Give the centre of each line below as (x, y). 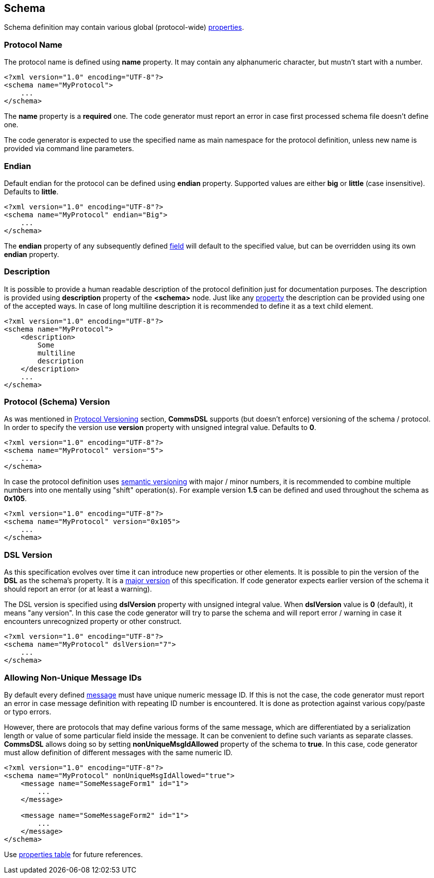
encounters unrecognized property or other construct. (93, 621)
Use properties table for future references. (74, 854)
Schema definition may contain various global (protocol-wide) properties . (124, 27)
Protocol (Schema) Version (57, 402)
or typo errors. (28, 711)
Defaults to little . (31, 191)
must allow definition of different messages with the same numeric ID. (118, 752)
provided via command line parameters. (69, 149)
